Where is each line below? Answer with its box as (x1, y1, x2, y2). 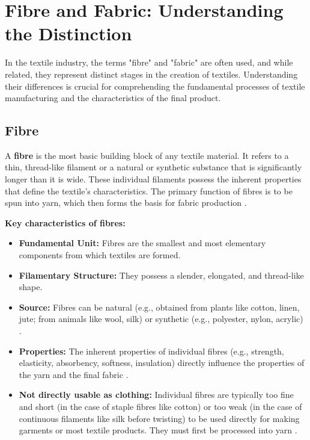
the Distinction (5, 21, 132, 46)
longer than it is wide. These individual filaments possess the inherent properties (5, 173, 302, 185)
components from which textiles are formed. (19, 249, 181, 261)
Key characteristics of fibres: (5, 216, 126, 229)
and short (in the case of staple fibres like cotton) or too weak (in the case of (19, 400, 302, 412)
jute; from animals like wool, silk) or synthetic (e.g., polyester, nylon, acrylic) (19, 312, 303, 325)
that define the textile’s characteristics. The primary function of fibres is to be (5, 184, 293, 197)
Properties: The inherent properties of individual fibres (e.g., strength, (19, 344, 284, 357)
